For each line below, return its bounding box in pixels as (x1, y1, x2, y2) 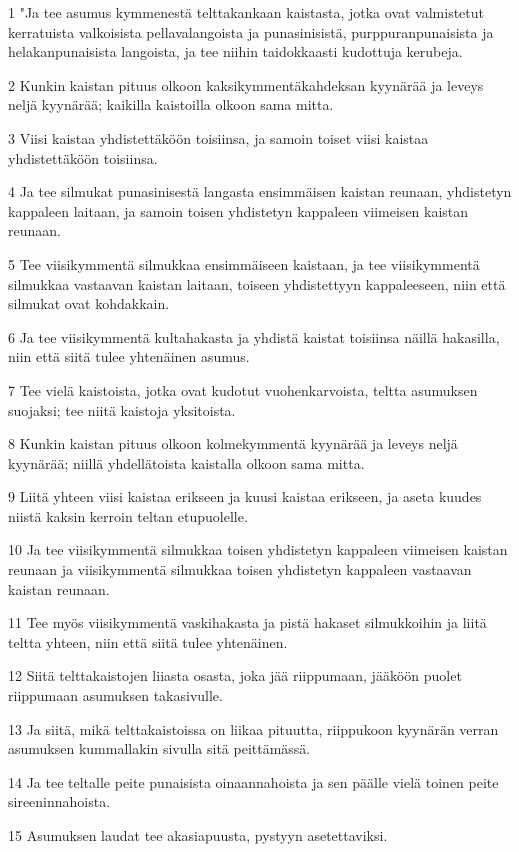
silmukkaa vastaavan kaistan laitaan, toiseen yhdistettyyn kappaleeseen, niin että (8, 273, 506, 294)
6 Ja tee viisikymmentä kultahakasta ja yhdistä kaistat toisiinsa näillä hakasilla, (8, 326, 500, 347)
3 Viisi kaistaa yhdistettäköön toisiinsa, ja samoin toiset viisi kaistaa (8, 127, 429, 148)
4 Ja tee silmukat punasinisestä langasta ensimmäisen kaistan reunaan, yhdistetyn (8, 181, 512, 202)
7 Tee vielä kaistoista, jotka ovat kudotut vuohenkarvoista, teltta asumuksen (8, 379, 478, 400)
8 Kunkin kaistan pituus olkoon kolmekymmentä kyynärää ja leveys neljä (8, 433, 458, 454)
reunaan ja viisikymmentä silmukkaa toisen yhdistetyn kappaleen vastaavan (8, 559, 472, 580)
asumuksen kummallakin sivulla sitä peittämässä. (8, 738, 311, 759)
